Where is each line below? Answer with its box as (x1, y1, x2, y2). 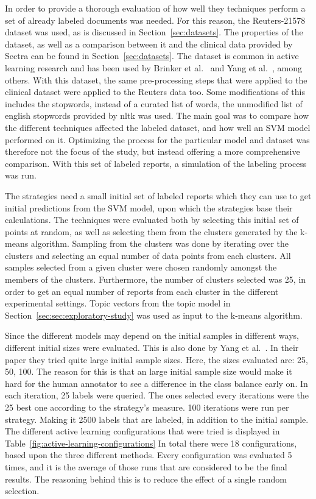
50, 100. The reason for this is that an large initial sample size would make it (5, 365, 292, 378)
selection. (5, 484, 40, 497)
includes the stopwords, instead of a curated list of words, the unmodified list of (5, 97, 303, 110)
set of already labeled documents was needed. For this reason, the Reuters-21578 (5, 13, 306, 26)
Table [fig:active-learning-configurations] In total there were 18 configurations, (5, 436, 297, 449)
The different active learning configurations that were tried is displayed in (5, 425, 280, 437)
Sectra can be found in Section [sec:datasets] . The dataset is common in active (5, 49, 299, 62)
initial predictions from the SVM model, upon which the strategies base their (5, 201, 293, 214)
